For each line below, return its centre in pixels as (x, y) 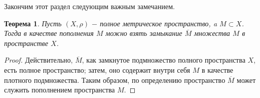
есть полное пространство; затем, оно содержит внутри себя (97, 69)
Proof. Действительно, (39, 60)
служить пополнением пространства (60, 90)
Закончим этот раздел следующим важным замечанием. (89, 6)
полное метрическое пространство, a (158, 23)
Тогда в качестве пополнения (49, 33)
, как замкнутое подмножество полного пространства (164, 60)
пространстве (26, 43)
